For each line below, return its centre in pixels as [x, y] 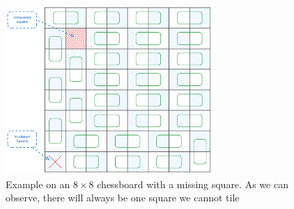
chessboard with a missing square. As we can [193, 184]
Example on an [38, 184]
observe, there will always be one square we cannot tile [123, 198]
